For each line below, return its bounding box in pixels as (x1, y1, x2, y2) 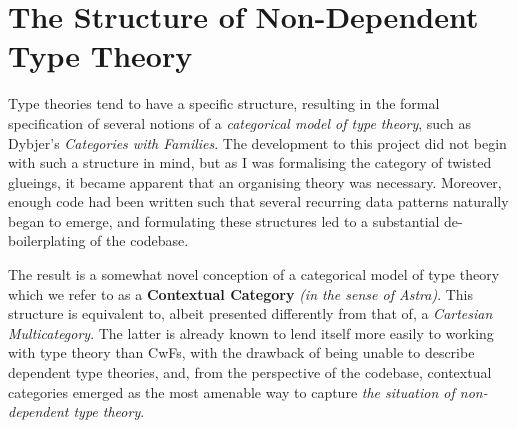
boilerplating (8, 230, 86, 251)
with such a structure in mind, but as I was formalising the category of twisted (8, 152, 492, 173)
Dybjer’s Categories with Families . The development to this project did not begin (8, 132, 507, 153)
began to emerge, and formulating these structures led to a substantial (8, 210, 440, 231)
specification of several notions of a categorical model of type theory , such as (8, 112, 471, 133)
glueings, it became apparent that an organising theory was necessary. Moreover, (8, 171, 502, 192)
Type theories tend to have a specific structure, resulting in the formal (8, 93, 440, 114)
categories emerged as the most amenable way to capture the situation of (8, 381, 455, 402)
